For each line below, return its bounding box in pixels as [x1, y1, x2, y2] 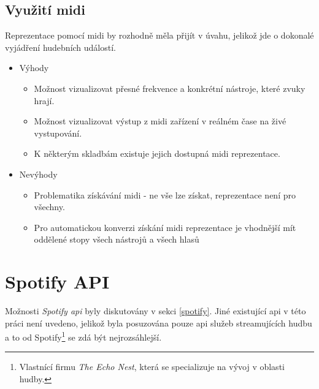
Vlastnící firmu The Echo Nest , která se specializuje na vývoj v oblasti [19, 360, 285, 373]
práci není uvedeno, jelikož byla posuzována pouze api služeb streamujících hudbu [5, 316, 312, 329]
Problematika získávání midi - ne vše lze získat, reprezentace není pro [34, 188, 296, 201]
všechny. [34, 200, 65, 213]
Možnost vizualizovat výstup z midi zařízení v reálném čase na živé [34, 115, 286, 127]
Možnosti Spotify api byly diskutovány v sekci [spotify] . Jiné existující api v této [5, 304, 306, 317]
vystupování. [34, 126, 82, 139]
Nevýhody [19, 167, 58, 180]
